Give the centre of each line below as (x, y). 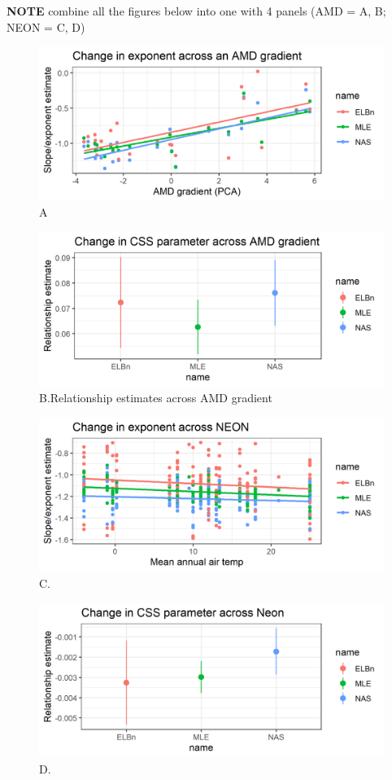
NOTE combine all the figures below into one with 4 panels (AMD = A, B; (196, 11)
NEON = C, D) (46, 26)
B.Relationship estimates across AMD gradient (156, 398)
